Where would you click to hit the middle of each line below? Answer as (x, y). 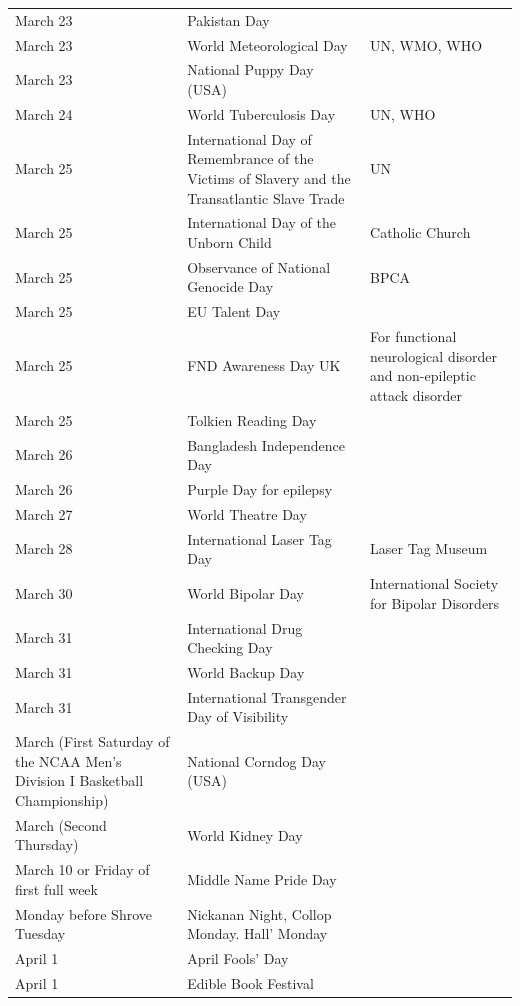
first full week (56, 888)
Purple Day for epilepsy (260, 488)
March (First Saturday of (92, 741)
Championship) (62, 800)
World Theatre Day (247, 513)
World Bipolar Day (245, 592)
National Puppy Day (250, 69)
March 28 (44, 548)
